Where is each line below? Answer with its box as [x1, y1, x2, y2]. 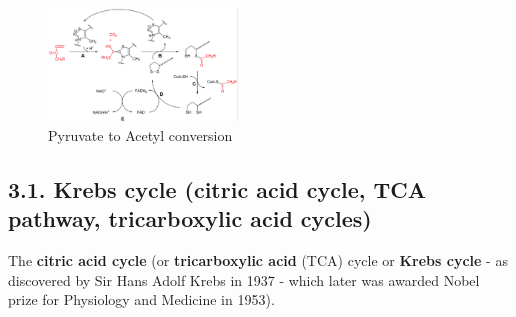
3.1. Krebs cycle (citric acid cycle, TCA [8, 173, 427, 204]
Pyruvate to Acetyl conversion [48, 124, 233, 145]
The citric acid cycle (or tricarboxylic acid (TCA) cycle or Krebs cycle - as [8, 250, 508, 271]
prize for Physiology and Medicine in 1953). [8, 289, 275, 310]
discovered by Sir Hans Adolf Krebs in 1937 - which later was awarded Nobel [8, 269, 480, 290]
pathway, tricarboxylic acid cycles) [8, 203, 372, 234]
